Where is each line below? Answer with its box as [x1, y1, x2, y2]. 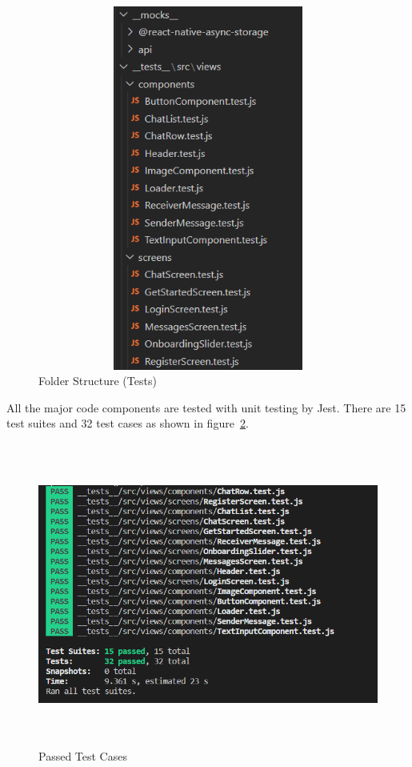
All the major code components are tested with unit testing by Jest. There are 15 [6, 399, 406, 416]
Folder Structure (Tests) [38, 372, 157, 389]
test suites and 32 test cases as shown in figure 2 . [6, 415, 249, 432]
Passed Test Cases [38, 748, 127, 765]
